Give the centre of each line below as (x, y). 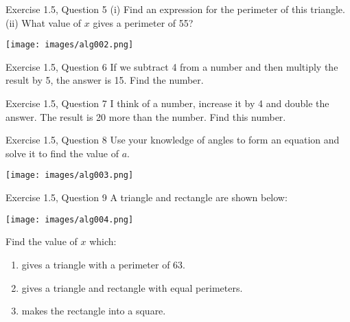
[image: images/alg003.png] (70, 175)
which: (103, 241)
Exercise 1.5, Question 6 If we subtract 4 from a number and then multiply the (172, 66)
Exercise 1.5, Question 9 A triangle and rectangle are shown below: (147, 197)
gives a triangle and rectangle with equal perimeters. (132, 287)
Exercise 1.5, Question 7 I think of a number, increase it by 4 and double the (167, 103)
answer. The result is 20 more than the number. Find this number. (146, 116)
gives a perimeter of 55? (143, 22)
